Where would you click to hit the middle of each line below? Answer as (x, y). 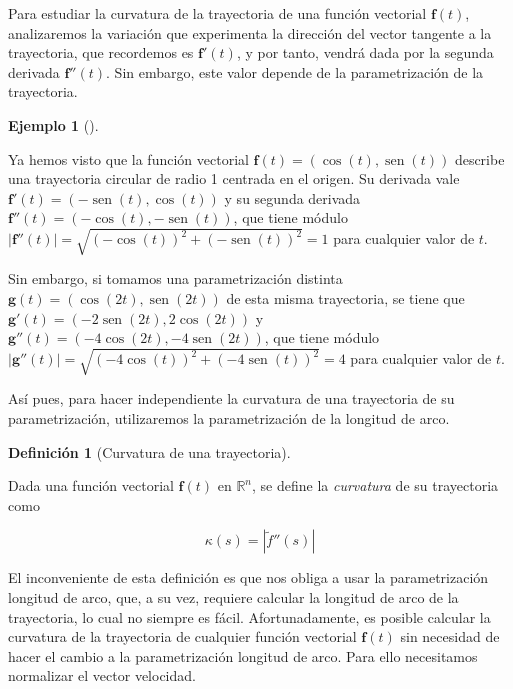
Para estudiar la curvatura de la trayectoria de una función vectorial (217, 13)
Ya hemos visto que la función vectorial (128, 158)
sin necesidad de (450, 636)
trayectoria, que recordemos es (101, 52)
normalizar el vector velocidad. (102, 675)
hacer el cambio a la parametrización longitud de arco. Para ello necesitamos (243, 655)
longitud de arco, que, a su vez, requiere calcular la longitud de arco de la (233, 596)
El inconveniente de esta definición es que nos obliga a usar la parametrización (248, 577)
